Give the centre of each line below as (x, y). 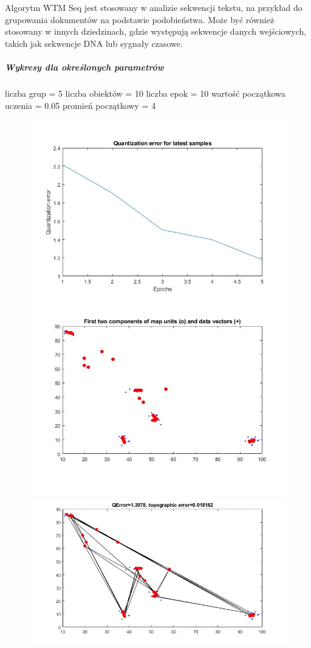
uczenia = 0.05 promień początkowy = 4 (80, 105)
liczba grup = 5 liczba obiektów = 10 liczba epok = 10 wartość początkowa (145, 93)
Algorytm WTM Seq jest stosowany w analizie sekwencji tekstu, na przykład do (154, 7)
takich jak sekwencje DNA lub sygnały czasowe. (94, 43)
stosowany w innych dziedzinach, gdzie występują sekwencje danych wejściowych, (156, 31)
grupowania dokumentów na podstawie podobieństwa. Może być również (140, 19)
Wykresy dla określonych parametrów (84, 67)
